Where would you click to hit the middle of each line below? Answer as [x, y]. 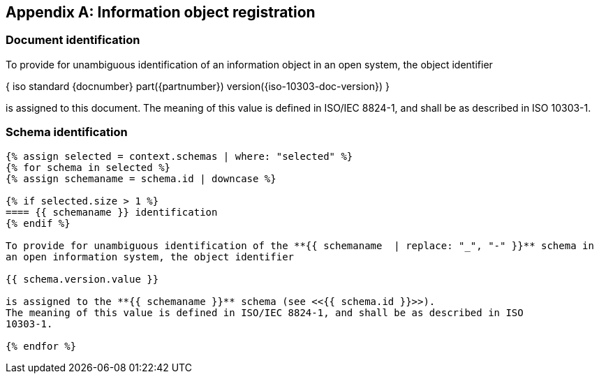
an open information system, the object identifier [150, 257]
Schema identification [67, 132]
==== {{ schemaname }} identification [112, 212]
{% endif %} [38, 223]
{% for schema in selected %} [88, 167]
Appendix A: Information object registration [161, 12]
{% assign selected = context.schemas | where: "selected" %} [179, 156]
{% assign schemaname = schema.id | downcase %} [141, 178]
